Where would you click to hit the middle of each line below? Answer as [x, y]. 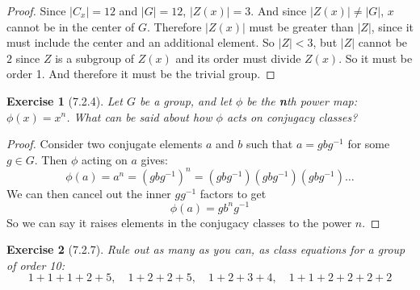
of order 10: [36, 265]
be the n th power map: [302, 100]
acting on [104, 159]
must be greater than [301, 26]
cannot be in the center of [71, 26]
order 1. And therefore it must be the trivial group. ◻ [141, 74]
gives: [154, 159]
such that [270, 144]
